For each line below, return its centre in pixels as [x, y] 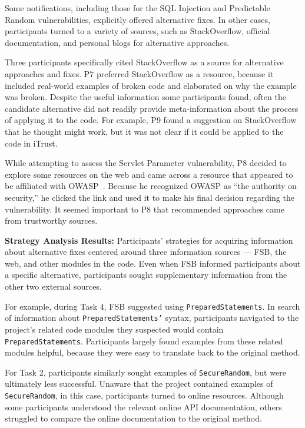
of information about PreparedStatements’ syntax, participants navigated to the [152, 318]
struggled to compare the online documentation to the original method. [133, 418]
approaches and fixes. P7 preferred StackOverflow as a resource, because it [139, 73]
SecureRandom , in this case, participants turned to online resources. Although [144, 395]
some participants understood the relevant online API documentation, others [143, 407]
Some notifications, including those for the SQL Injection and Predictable [137, 8]
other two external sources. [53, 286]
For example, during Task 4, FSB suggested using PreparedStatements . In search [152, 306]
